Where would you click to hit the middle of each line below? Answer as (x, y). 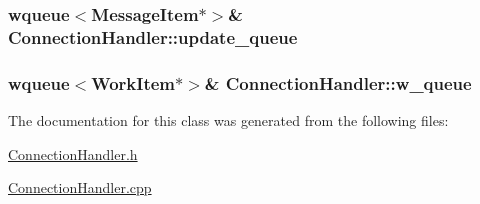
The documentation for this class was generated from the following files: (228, 119)
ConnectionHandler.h (73, 153)
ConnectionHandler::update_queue (153, 36)
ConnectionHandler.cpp (80, 187)
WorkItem (133, 82)
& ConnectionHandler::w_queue (338, 82)
